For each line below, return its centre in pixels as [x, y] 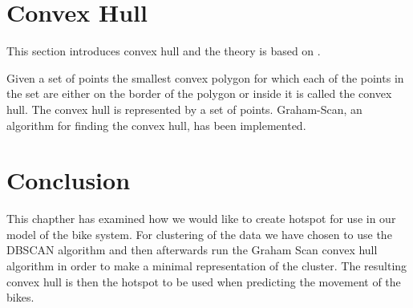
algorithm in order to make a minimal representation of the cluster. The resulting [207, 265]
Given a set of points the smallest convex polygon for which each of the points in [205, 77]
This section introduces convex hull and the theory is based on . [164, 51]
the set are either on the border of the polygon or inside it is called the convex [199, 93]
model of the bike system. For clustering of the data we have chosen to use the [199, 234]
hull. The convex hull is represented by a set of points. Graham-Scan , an [184, 109]
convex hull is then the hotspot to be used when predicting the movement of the [204, 281]
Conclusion [69, 180]
